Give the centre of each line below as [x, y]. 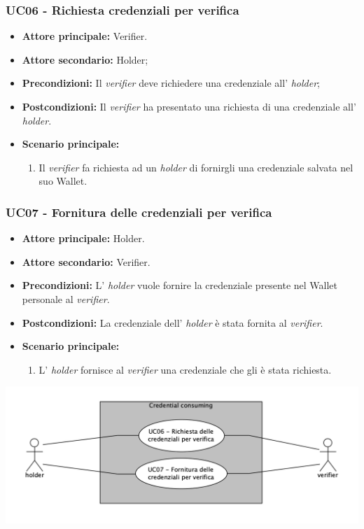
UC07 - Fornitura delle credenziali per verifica [139, 212]
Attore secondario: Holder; [85, 59]
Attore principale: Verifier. [85, 36]
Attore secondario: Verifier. [86, 261]
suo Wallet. [63, 181]
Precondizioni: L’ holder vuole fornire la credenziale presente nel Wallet [180, 285]
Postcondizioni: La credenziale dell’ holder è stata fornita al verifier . [173, 322]
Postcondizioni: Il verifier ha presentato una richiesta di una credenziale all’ [189, 106]
